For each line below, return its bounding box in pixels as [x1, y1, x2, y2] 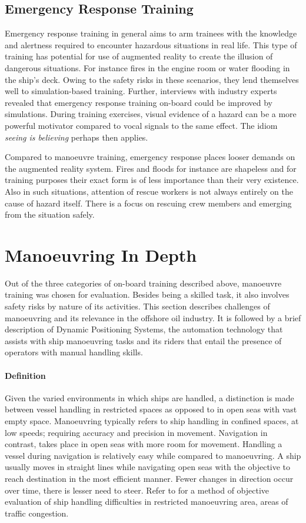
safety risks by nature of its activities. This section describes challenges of [5, 300, 270, 312]
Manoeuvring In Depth [5, 242, 197, 267]
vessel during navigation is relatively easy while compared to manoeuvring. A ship [5, 449, 301, 461]
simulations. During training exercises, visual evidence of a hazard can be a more [5, 108, 297, 120]
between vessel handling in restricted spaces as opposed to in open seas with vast [5, 403, 297, 415]
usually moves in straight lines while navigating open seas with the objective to [5, 461, 291, 473]
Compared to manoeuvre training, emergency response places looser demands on [5, 151, 295, 163]
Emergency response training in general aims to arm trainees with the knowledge [5, 27, 297, 39]
